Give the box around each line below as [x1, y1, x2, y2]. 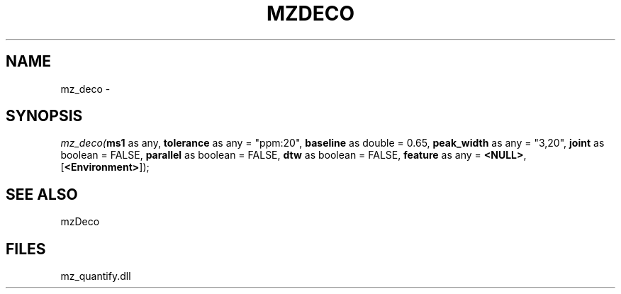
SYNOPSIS [6, 107, 83, 125]
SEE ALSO [6, 185, 78, 203]
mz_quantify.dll [60, 270, 131, 283]
